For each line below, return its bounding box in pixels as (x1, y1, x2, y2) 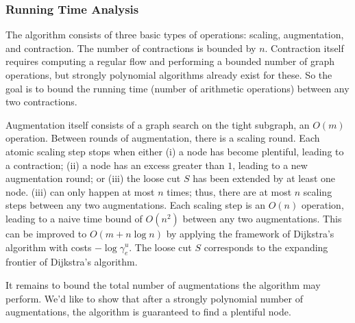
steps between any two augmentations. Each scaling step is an (5, 198, 265, 212)
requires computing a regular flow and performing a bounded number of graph (5, 54, 334, 68)
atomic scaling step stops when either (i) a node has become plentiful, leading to (5, 144, 344, 158)
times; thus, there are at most (167, 184, 292, 198)
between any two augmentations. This (182, 211, 342, 225)
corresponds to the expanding (204, 240, 328, 254)
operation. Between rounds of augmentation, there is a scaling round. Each (5, 131, 320, 145)
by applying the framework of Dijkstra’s (166, 226, 334, 240)
